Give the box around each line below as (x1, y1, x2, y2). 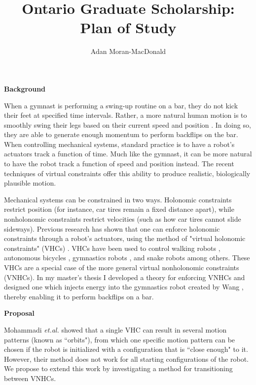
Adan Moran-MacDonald (90, 46, 166, 56)
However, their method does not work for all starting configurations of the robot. (4, 353, 249, 364)
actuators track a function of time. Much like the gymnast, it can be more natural (4, 148, 252, 159)
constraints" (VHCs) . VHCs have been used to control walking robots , (4, 242, 220, 253)
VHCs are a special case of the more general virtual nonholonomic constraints (4, 262, 239, 272)
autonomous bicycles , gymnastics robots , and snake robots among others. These (4, 252, 250, 263)
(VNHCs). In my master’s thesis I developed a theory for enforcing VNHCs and (4, 272, 245, 282)
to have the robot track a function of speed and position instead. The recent (4, 158, 234, 169)
